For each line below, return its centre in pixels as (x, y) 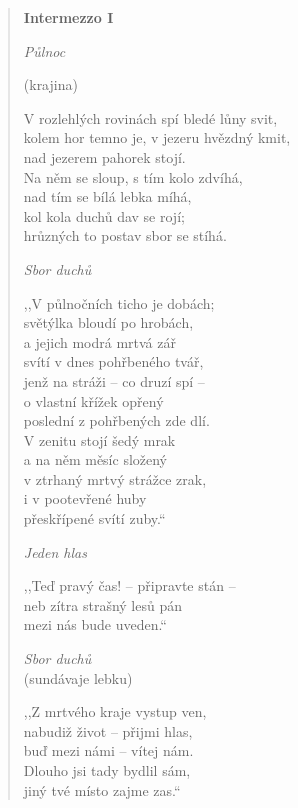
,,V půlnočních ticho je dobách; (119, 302)
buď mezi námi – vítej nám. (108, 750)
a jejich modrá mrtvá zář (99, 341)
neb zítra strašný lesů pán (102, 604)
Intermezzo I (68, 17)
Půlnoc (44, 50)
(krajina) (50, 84)
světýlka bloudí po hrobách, (108, 322)
